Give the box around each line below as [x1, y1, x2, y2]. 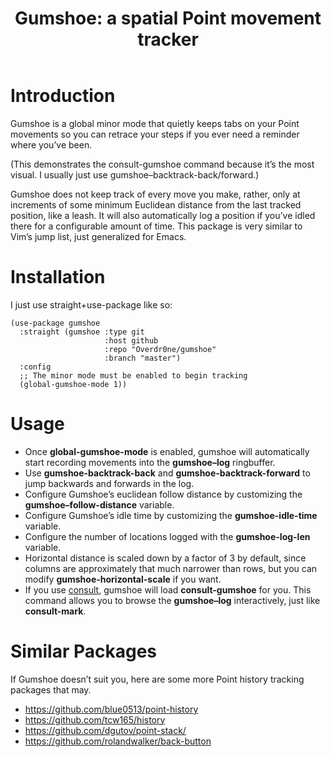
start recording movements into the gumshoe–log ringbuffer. [24, 456, 276, 468]
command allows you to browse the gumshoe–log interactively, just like [24, 594, 321, 606]
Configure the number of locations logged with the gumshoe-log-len [24, 530, 311, 542]
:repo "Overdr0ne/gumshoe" [104, 344, 217, 354]
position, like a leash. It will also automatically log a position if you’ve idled [10, 209, 316, 221]
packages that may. [10, 683, 92, 696]
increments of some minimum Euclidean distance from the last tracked [10, 198, 302, 211]
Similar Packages [10, 640, 158, 662]
